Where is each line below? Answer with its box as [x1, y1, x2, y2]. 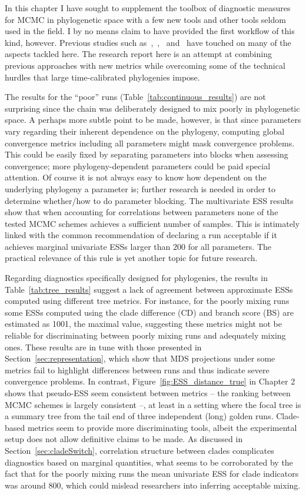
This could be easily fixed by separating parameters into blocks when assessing [5, 148, 288, 160]
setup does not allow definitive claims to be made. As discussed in [5, 433, 243, 445]
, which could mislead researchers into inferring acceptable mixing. [61, 479, 301, 491]
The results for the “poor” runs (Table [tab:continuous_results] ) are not [5, 91, 266, 103]
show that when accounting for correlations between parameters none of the [5, 206, 278, 218]
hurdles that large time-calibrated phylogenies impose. [5, 71, 200, 83]
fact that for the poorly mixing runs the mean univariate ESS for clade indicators [5, 467, 299, 480]
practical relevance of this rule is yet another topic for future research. [5, 252, 258, 264]
